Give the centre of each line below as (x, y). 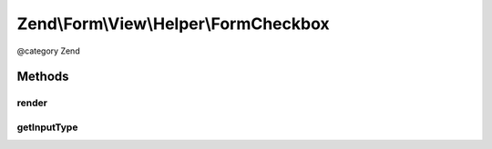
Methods (43, 77)
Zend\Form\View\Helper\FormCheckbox (173, 24)
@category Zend (49, 51)
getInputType (47, 127)
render (32, 103)
